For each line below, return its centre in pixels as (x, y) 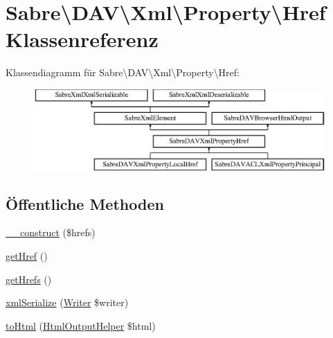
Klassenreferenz (82, 39)
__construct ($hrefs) (51, 232)
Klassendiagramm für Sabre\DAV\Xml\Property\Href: (123, 72)
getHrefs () (29, 279)
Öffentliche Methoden (85, 203)
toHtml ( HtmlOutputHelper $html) (81, 325)
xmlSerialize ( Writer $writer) (67, 302)
